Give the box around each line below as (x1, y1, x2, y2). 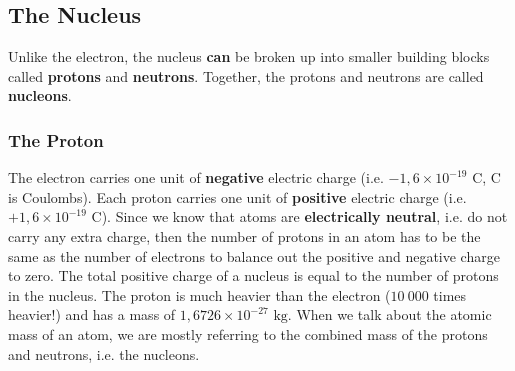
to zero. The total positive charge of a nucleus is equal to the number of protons (8, 265, 499, 286)
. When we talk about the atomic (287, 304, 492, 325)
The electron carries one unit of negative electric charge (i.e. (8, 167, 384, 188)
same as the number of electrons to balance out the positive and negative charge (8, 245, 500, 266)
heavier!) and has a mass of (8, 304, 176, 325)
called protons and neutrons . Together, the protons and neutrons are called (8, 65, 484, 86)
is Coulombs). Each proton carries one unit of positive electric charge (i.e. (8, 186, 467, 207)
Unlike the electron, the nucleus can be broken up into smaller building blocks (8, 46, 490, 67)
